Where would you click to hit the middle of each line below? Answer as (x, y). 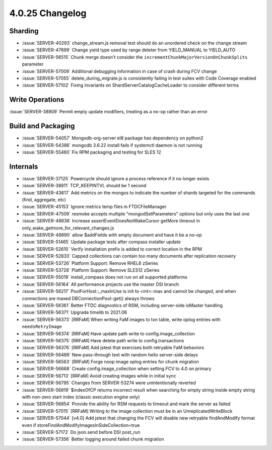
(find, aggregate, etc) (44, 200)
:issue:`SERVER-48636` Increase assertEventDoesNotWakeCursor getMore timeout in (111, 221)
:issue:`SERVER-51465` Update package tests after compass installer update (101, 242)
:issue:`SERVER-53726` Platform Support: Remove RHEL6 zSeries (90, 263)
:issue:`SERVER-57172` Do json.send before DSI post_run (81, 432)
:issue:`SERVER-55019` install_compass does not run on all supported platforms (105, 277)
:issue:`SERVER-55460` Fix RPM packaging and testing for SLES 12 (91, 152)
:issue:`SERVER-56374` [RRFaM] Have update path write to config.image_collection (108, 333)
